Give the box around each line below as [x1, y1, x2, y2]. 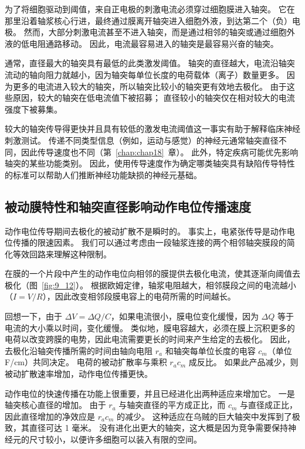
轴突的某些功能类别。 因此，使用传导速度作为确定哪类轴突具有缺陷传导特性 [5, 157, 295, 169]
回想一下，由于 [5, 310, 62, 322]
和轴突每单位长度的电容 [165, 344, 256, 356]
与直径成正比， [240, 399, 298, 411]
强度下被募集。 [5, 103, 62, 115]
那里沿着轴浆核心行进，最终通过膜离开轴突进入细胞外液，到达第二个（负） [5, 14, 292, 26]
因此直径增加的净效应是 [5, 410, 95, 422]
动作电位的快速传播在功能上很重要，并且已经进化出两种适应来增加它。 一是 [5, 387, 295, 399]
